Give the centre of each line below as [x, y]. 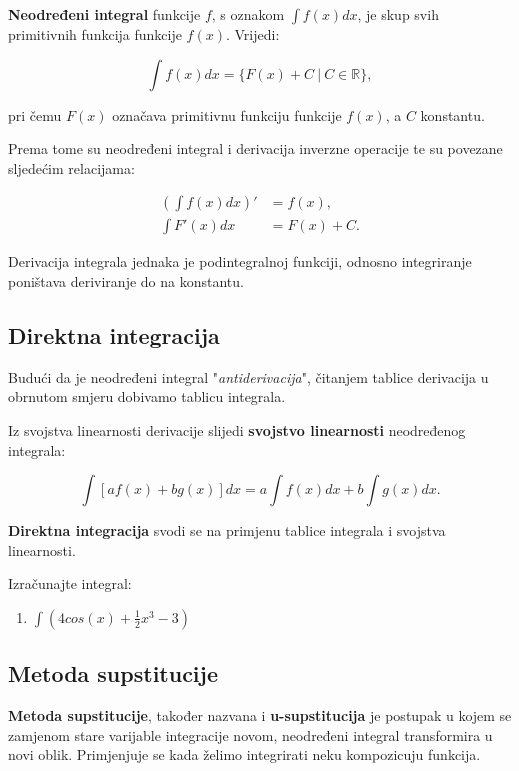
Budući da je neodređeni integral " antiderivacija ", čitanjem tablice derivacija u [248, 376]
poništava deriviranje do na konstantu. [126, 281]
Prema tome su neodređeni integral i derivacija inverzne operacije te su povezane [255, 148]
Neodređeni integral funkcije [104, 14]
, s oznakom [248, 14]
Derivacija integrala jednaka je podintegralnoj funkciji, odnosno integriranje [240, 261]
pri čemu [35, 114]
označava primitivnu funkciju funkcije [227, 114]
